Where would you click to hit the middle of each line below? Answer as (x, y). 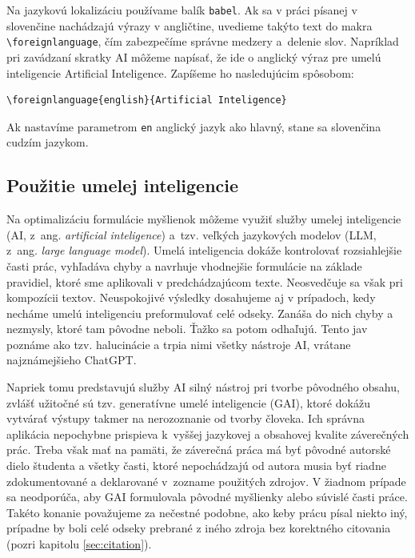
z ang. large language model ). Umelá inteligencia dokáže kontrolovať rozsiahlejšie (204, 250)
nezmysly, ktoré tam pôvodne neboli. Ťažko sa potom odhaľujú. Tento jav (187, 329)
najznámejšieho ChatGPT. (72, 360)
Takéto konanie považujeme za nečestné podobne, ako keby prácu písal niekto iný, (207, 512)
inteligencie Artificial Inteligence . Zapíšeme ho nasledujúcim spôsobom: (180, 72)
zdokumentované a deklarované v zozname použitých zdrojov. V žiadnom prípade (206, 481)
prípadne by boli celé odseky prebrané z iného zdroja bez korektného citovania (199, 528)
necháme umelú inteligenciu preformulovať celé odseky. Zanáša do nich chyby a (200, 313)
